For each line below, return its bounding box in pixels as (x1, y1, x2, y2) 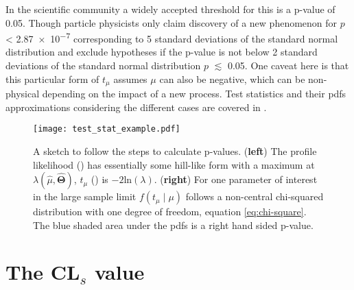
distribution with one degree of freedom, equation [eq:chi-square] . (33, 204, 307, 219)
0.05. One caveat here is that (227, 58, 349, 73)
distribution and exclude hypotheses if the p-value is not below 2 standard (5, 45, 318, 59)
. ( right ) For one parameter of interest (154, 172, 318, 186)
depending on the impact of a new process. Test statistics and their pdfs (42, 86, 346, 101)
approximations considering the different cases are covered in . (5, 99, 267, 114)
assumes (113, 71, 147, 86)
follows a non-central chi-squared (185, 189, 324, 204)
